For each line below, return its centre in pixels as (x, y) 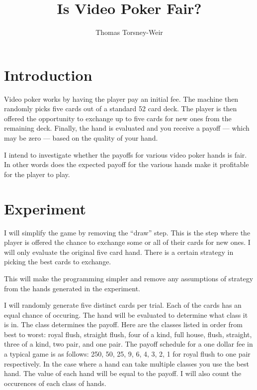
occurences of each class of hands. (55, 383)
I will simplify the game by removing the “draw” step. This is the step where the (127, 232)
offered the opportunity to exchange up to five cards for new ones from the (118, 118)
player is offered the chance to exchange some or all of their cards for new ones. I (127, 242)
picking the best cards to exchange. (58, 262)
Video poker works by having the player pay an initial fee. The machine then (121, 98)
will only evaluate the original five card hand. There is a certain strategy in (119, 252)
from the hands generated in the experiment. (72, 288)
